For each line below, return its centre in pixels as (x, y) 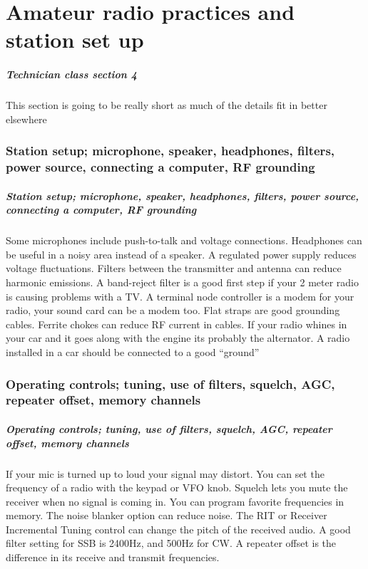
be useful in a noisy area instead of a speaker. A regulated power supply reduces (181, 254)
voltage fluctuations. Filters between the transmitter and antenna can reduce (174, 268)
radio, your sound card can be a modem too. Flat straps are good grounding (173, 310)
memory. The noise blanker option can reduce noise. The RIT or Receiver (167, 515)
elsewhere (26, 119)
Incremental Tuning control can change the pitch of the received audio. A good (178, 529)
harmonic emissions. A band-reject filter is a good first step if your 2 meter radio (182, 282)
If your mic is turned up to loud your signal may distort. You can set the (165, 473)
